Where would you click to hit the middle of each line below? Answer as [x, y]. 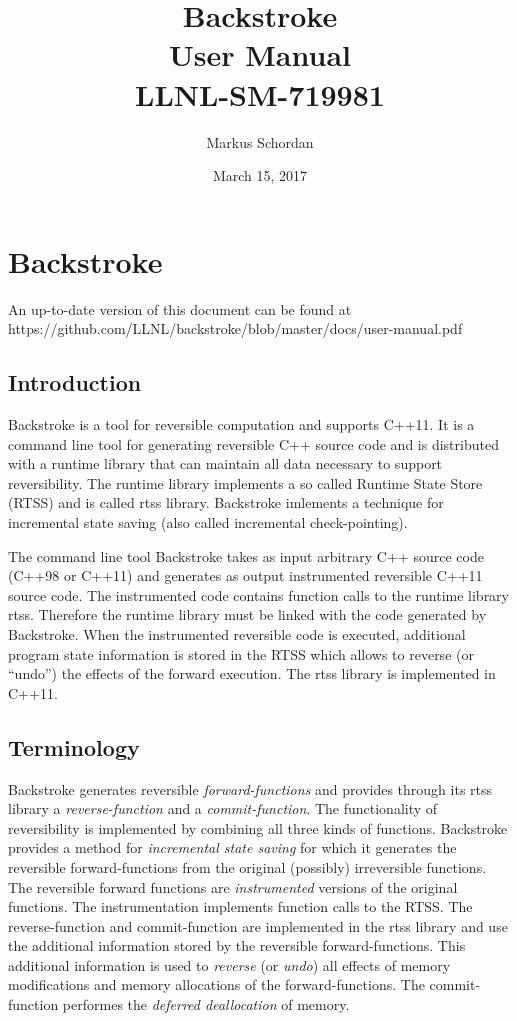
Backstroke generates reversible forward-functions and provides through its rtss [250, 788]
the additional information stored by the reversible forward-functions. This [237, 945]
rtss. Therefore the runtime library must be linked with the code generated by [247, 614]
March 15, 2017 [260, 175]
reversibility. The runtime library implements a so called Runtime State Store [245, 482]
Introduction [75, 382]
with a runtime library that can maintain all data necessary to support [225, 463]
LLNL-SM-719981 [260, 93]
